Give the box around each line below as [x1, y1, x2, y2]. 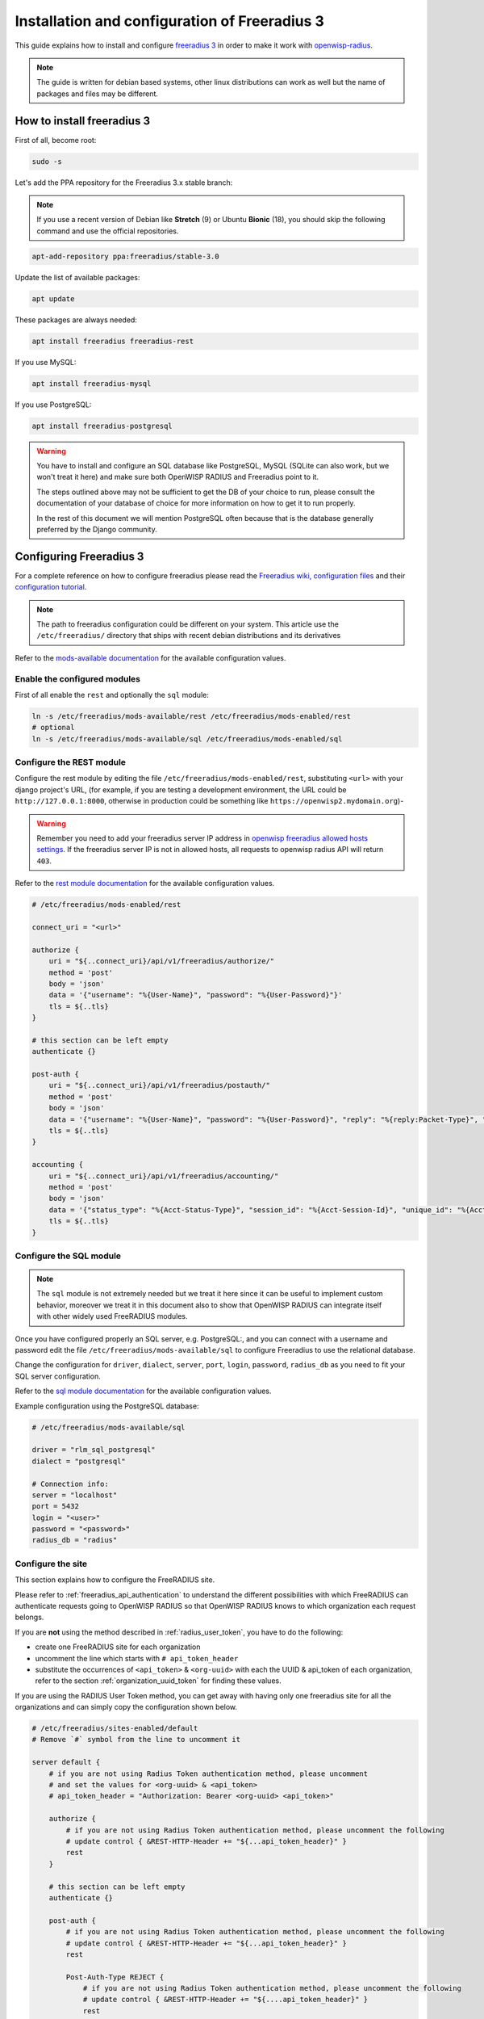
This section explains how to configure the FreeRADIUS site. [15, 1575, 215, 1585]
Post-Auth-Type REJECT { [65, 1972, 165, 1982]
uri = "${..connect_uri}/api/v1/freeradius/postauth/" [48, 1081, 270, 1090]
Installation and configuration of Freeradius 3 [15, 12, 324, 30]
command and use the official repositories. [36, 226, 179, 236]
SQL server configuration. [15, 1371, 101, 1381]
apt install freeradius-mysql [31, 379, 152, 388]
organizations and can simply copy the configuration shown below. [15, 1702, 238, 1712]
